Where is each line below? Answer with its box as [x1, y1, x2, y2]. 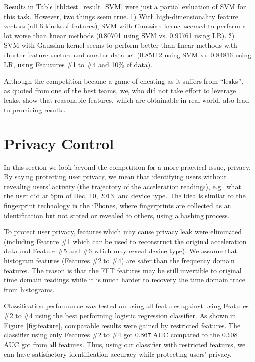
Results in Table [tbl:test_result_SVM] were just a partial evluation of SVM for [4, 1, 246, 11]
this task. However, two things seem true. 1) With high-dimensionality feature [4, 11, 239, 21]
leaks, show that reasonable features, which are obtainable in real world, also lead [4, 95, 249, 105]
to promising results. [4, 104, 66, 114]
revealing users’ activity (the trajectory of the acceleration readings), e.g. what [4, 181, 241, 191]
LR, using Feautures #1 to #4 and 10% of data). [4, 59, 153, 69]
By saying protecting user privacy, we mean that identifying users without [4, 171, 227, 182]
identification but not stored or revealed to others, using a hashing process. [4, 210, 229, 220]
